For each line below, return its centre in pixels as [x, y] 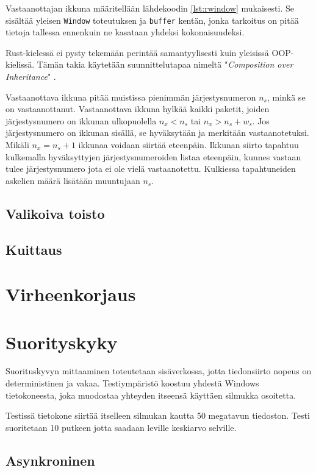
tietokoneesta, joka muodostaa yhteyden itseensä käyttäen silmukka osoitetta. [151, 395]
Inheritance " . [31, 76]
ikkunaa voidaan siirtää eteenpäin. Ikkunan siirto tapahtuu [189, 144]
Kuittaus [34, 249]
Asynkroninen [50, 460]
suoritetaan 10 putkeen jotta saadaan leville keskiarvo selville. [121, 427]
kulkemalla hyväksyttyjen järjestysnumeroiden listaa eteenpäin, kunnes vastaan [153, 156]
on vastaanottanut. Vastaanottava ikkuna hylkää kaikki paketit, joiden [138, 109]
